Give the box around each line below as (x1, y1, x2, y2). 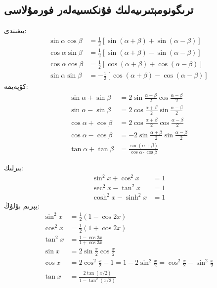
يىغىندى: (4, 25, 27, 36)
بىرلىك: (4, 163, 24, 173)
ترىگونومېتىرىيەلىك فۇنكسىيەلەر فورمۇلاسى (4, 2, 194, 17)
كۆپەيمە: (4, 81, 28, 91)
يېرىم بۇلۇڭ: (4, 201, 40, 211)
